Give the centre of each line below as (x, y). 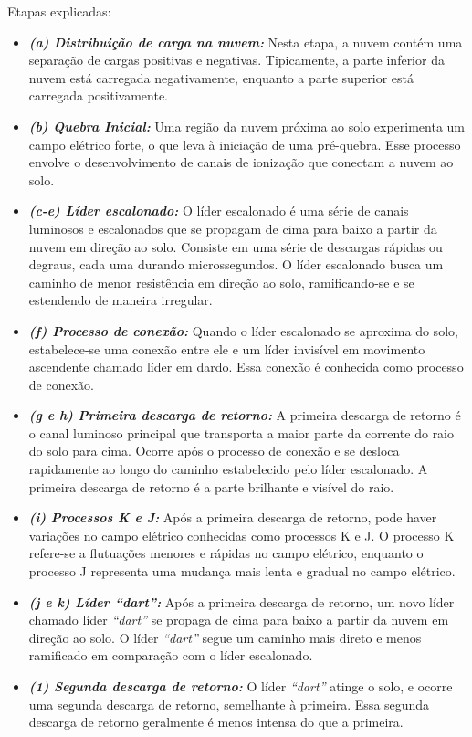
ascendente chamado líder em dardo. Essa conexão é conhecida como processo (246, 367)
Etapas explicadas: (59, 11)
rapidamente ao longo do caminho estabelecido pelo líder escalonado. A (228, 469)
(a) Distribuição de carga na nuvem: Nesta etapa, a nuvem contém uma (246, 42)
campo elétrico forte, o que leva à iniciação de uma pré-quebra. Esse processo (245, 144)
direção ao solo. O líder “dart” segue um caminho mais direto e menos (225, 637)
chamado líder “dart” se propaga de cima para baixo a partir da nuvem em (239, 620)
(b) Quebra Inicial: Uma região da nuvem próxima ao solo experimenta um (247, 126)
